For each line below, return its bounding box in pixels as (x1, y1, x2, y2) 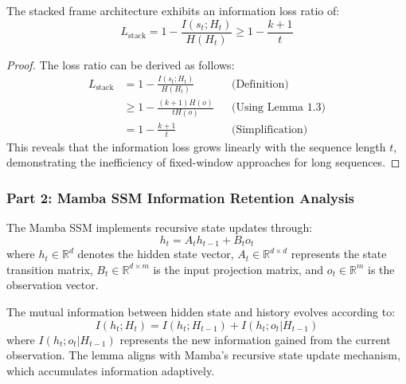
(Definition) (231, 78, 289, 90)
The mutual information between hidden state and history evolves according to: (6, 303, 396, 319)
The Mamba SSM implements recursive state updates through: (6, 219, 313, 236)
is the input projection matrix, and (153, 261, 324, 277)
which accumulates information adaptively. (6, 362, 215, 378)
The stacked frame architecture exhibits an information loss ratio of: (6, 2, 340, 18)
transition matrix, (6, 261, 93, 277)
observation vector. (6, 276, 99, 293)
